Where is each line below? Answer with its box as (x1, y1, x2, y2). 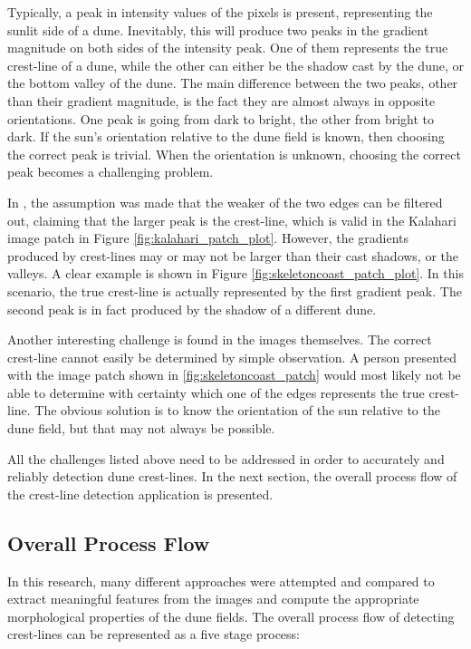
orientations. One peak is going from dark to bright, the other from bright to (7, 109, 435, 128)
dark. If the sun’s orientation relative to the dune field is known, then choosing (7, 127, 445, 146)
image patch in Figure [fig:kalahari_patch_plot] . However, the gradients (7, 228, 409, 247)
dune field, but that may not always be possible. (7, 419, 275, 438)
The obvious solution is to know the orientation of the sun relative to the (34, 401, 440, 420)
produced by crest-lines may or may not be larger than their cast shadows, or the (7, 246, 459, 265)
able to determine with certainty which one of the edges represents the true (7, 383, 425, 402)
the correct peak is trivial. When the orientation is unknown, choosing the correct (7, 144, 461, 163)
